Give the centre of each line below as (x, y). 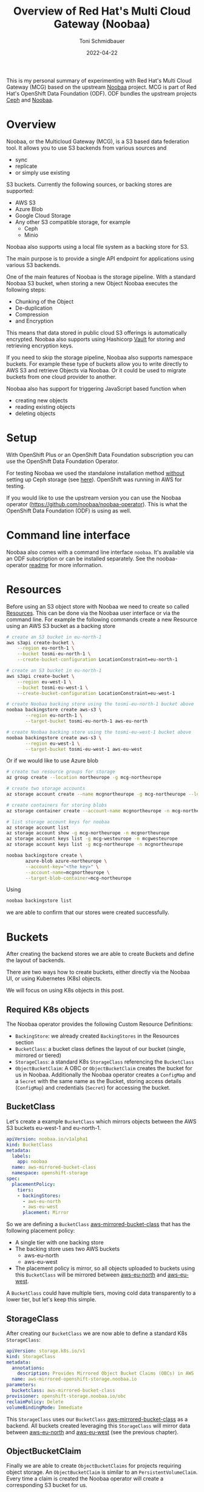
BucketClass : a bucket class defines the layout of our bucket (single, (100, 1049)
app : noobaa (32, 1162)
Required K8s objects (48, 1009)
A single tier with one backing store (59, 1243)
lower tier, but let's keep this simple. (51, 1300)
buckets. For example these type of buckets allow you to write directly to (97, 364)
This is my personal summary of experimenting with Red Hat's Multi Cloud (99, 80)
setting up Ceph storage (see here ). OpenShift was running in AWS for (94, 479)
